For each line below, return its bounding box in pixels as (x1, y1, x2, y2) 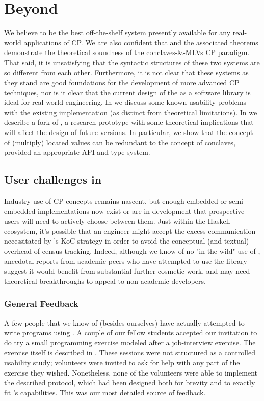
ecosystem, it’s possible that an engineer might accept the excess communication (4, 225, 256, 236)
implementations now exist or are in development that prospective (38, 205, 245, 216)
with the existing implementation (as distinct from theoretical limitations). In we (4, 106, 257, 117)
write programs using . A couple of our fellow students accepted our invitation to (4, 327, 257, 338)
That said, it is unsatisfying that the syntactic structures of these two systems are (4, 57, 260, 67)
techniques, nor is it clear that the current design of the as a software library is (4, 87, 251, 97)
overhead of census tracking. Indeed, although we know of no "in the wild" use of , (4, 246, 260, 256)
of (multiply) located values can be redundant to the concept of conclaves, (4, 137, 236, 147)
